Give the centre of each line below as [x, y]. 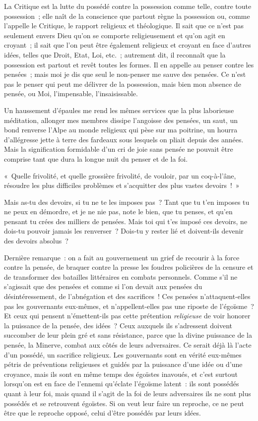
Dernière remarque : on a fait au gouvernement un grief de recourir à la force [122, 257]
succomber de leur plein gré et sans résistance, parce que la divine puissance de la [128, 335]
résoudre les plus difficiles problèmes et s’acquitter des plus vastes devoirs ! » [122, 185]
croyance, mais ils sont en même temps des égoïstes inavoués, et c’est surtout [121, 374]
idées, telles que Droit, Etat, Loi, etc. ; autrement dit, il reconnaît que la [115, 54]
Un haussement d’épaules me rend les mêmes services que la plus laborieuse [119, 110]
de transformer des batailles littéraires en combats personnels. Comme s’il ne [121, 276]
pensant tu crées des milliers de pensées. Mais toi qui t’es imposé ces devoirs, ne [126, 221]
